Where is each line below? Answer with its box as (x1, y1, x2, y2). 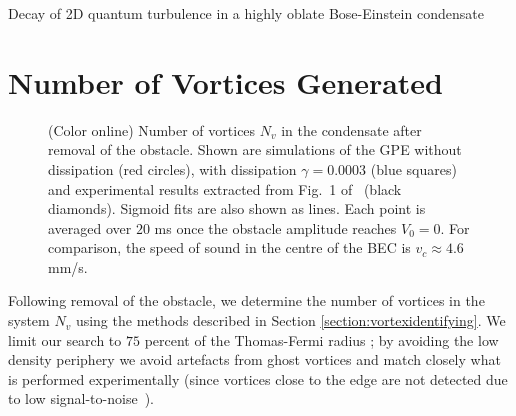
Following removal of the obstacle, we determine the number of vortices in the (8, 290, 485, 311)
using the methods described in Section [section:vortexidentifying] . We (75, 310, 506, 331)
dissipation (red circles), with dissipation (48, 158, 297, 179)
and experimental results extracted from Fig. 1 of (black (48, 178, 402, 199)
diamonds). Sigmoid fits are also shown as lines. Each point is (48, 198, 426, 219)
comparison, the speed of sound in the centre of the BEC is (48, 237, 411, 258)
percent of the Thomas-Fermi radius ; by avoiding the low (144, 329, 499, 350)
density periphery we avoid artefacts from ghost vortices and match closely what (8, 349, 501, 370)
